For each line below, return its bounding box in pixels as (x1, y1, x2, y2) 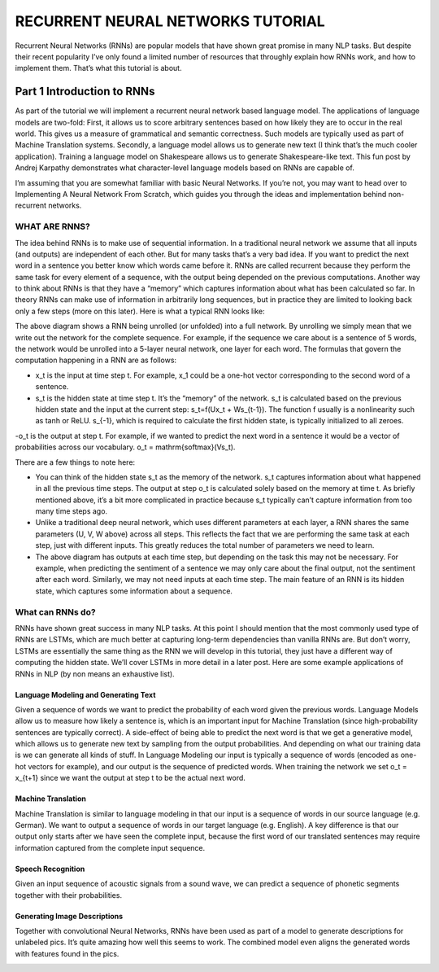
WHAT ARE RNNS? (15, 221, 91, 232)
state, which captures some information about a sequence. (35, 586, 233, 596)
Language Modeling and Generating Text (15, 690, 156, 699)
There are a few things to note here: (15, 457, 136, 467)
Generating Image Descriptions (15, 911, 124, 921)
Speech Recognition (15, 864, 85, 873)
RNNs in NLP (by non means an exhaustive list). (15, 668, 175, 679)
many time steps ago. (35, 506, 108, 516)
